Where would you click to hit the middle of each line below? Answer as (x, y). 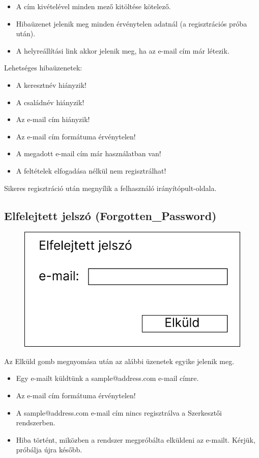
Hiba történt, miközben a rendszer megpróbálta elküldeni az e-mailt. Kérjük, (136, 439)
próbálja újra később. (49, 450)
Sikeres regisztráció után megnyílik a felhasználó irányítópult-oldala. (110, 188)
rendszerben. (36, 423)
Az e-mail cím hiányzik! (53, 119)
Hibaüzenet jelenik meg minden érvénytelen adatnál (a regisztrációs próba (132, 23)
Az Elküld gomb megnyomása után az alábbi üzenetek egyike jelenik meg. (119, 361)
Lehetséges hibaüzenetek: (43, 68)
